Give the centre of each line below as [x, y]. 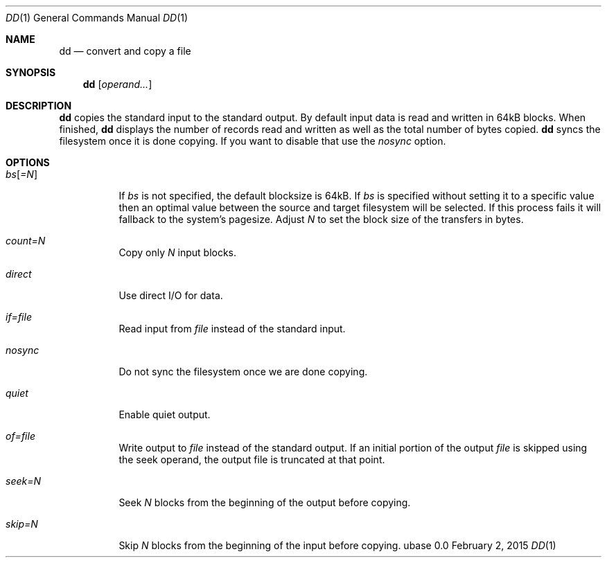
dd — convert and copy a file [125, 51]
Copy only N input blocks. [178, 252]
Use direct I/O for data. [171, 295]
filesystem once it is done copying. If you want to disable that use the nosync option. [253, 141]
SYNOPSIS [31, 72]
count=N [26, 241]
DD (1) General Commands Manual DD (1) [97, 18]
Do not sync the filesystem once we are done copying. [243, 372]
